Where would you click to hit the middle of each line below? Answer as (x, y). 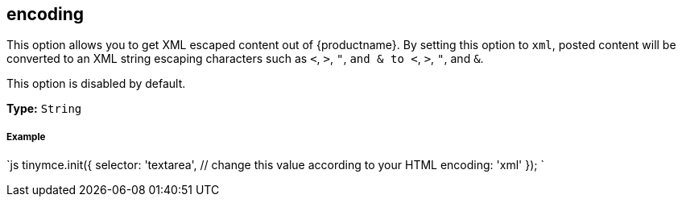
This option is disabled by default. (96, 84)
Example (26, 137)
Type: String (44, 109)
